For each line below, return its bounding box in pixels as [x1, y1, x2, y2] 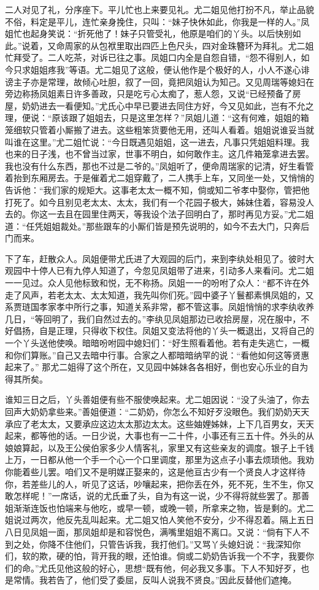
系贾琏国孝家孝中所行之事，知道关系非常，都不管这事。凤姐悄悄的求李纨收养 [5, 300, 314, 313]
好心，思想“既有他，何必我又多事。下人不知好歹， [99, 561, 301, 574]
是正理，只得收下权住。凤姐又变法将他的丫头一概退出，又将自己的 [47, 324, 314, 337]
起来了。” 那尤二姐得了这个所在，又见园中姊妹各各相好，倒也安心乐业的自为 [5, 360, 309, 373]
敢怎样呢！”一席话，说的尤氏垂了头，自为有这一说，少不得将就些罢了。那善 [5, 489, 310, 502]
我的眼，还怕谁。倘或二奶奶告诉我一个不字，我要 [107, 549, 306, 562]
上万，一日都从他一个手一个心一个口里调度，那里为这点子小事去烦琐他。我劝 [5, 453, 314, 466]
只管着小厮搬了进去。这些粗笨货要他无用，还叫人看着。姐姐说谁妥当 [30, 123, 306, 136]
